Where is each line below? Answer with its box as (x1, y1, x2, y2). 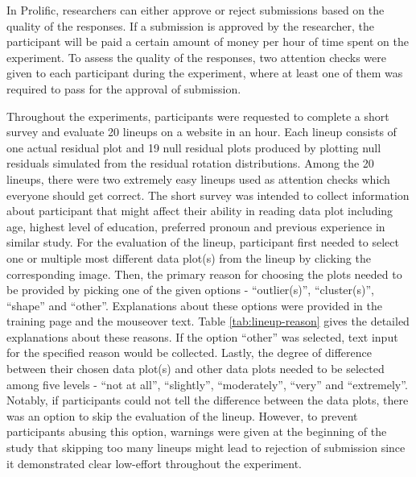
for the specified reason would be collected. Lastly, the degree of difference (6, 344, 372, 361)
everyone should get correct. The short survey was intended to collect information (6, 186, 410, 203)
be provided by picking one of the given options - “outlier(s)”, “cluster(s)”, (6, 281, 374, 298)
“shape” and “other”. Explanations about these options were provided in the (6, 297, 382, 313)
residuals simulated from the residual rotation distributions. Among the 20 (6, 155, 374, 172)
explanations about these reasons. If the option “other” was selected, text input (6, 328, 398, 345)
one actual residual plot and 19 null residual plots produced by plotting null (6, 139, 381, 156)
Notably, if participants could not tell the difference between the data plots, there (6, 392, 409, 409)
